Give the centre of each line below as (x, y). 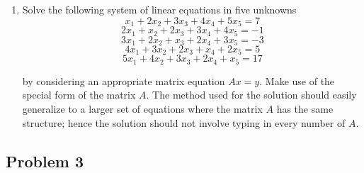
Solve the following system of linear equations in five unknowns (159, 9)
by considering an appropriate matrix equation (124, 80)
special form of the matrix (79, 95)
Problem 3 (45, 161)
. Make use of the (297, 80)
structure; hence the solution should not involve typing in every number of (184, 122)
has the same (305, 109)
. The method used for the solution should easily (251, 95)
